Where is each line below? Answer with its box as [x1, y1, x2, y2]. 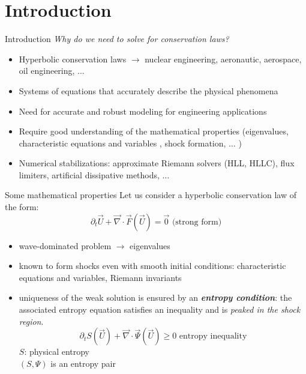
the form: [5, 201, 39, 213]
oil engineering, [19, 64, 75, 77]
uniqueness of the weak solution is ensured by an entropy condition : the [19, 291, 292, 304]
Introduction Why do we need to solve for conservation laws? [5, 32, 229, 45]
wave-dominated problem [19, 239, 112, 252]
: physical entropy [24, 345, 90, 358]
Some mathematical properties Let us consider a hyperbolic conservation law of [5, 189, 297, 201]
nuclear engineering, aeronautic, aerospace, [145, 52, 302, 65]
